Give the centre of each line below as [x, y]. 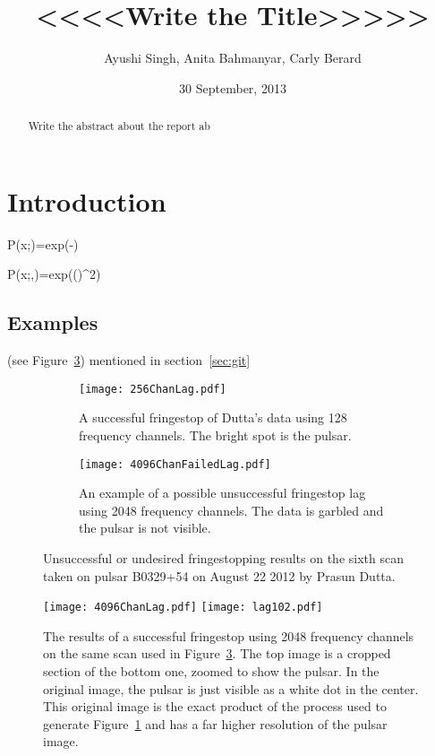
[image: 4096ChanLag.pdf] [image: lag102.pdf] [183, 608]
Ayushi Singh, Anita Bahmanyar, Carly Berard [233, 58]
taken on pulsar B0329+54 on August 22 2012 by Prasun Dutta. [219, 575]
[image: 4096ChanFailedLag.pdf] [175, 464]
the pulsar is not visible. [145, 528]
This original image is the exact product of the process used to [215, 706]
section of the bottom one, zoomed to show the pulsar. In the [211, 671]
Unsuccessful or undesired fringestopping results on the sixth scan [223, 557]
